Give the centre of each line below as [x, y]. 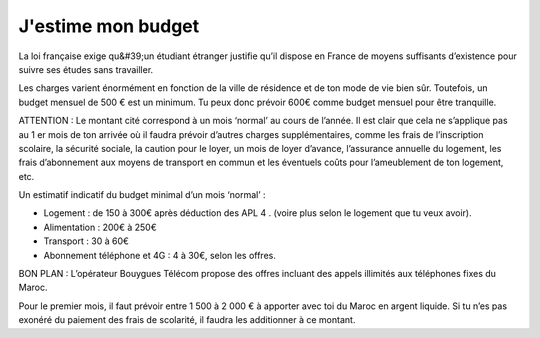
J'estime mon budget [109, 26]
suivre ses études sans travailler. [86, 69]
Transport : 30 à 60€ [86, 241]
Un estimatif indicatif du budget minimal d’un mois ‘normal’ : [142, 195]
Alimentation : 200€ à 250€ [100, 227]
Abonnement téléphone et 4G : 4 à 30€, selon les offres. [160, 255]
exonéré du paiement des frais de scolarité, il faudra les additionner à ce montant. [187, 320]
